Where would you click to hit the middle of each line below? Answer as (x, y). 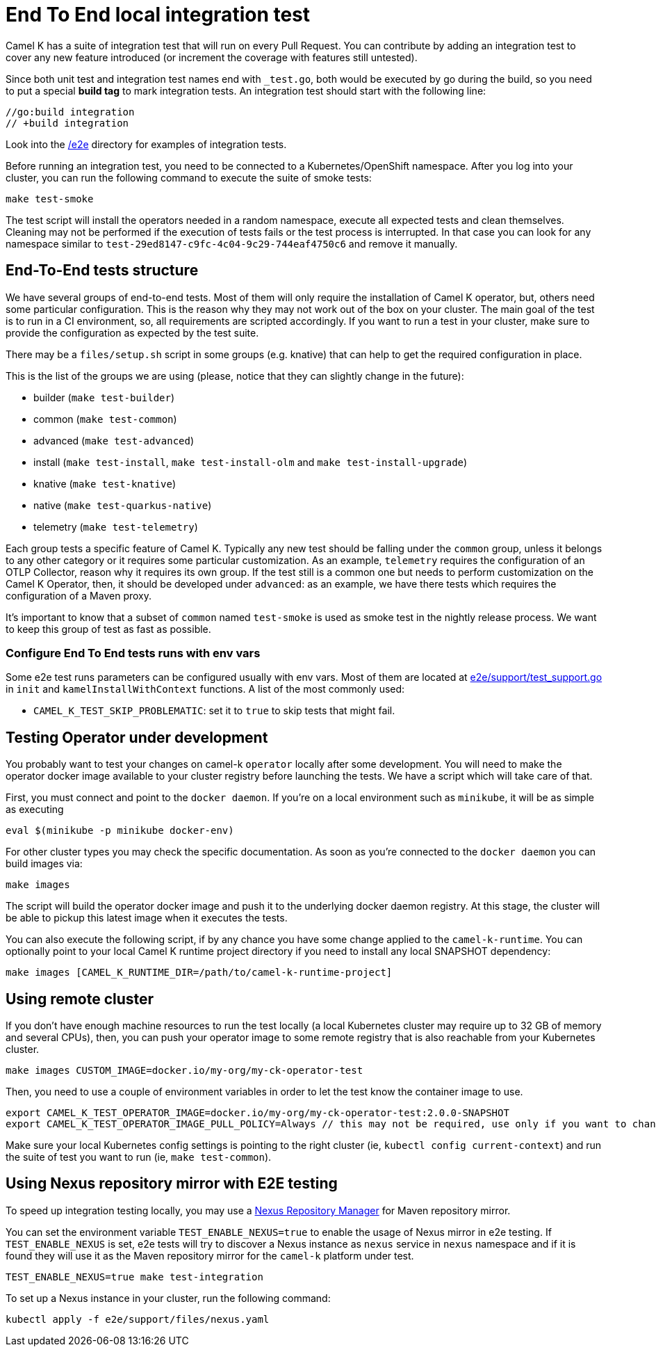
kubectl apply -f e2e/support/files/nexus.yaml (138, 1319)
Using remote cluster (80, 999)
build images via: (44, 864)
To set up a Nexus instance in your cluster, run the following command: (168, 1298)
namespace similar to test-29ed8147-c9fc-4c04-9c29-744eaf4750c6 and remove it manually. (232, 243)
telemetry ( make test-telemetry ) (116, 526)
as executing (35, 810)
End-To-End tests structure (102, 271)
